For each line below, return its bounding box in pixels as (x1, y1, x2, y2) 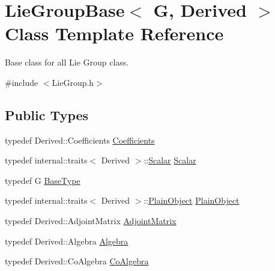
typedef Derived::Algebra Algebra (5, 234, 128, 247)
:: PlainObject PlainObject (144, 194, 240, 207)
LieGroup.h (52, 76, 94, 88)
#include (5, 76, 38, 88)
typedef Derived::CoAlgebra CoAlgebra (5, 255, 149, 267)
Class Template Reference (5, 21, 224, 46)
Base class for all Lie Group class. (5, 56, 129, 69)
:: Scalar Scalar (144, 154, 196, 166)
